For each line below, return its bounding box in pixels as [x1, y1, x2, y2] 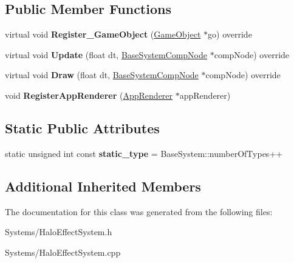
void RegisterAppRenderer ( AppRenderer [5, 88, 173, 101]
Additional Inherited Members [5, 176, 201, 195]
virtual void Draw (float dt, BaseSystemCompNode [5, 68, 199, 81]
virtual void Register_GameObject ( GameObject [5, 28, 201, 41]
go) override [208, 28, 252, 41]
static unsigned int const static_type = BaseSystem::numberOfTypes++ [5, 147, 283, 159]
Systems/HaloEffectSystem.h [5, 225, 112, 238]
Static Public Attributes [5, 118, 160, 137]
